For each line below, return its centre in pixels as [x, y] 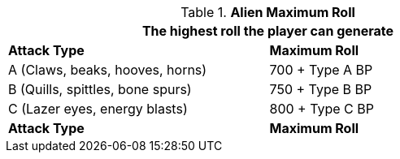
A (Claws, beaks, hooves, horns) [108, 70]
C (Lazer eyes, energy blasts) [98, 109]
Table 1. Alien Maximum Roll [268, 12]
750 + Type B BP [321, 89]
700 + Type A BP [321, 70]
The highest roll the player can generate [268, 31]
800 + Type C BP [322, 109]
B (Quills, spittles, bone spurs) [100, 89]
